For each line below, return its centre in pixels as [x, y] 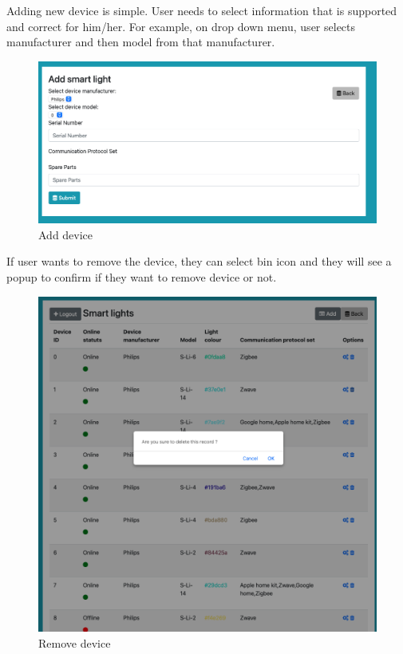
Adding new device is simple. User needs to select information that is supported [202, 10]
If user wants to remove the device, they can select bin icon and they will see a [199, 261]
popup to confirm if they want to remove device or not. [142, 277]
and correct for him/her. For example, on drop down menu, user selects [181, 26]
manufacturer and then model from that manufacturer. [141, 42]
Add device [66, 234]
